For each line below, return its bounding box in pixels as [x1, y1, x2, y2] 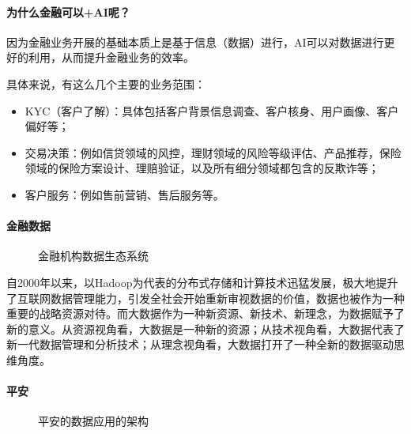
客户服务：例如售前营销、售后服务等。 [25, 186, 224, 202]
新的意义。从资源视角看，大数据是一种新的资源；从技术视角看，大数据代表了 [6, 320, 405, 337]
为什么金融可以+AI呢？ [6, 3, 130, 20]
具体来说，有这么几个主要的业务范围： [6, 75, 205, 92]
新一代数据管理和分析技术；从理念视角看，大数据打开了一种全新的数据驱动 [6, 336, 394, 353]
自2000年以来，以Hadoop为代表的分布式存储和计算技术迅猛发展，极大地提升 [6, 274, 398, 290]
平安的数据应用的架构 [38, 413, 149, 429]
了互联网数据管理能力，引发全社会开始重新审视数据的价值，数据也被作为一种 [6, 289, 405, 306]
